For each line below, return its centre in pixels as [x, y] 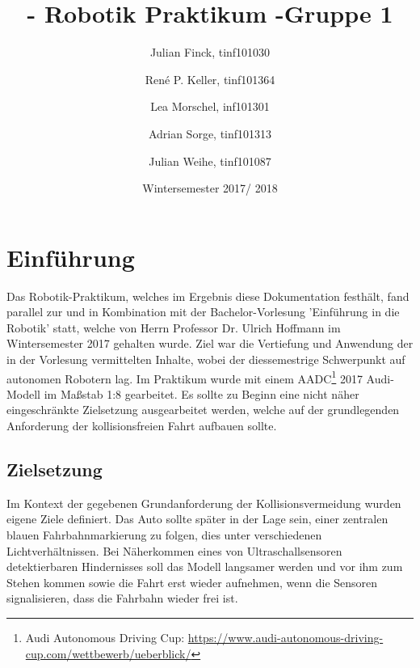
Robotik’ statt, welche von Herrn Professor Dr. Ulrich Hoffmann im [174, 327]
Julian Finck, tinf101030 [210, 52]
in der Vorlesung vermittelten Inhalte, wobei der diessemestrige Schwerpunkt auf [206, 359]
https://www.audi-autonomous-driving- [286, 637]
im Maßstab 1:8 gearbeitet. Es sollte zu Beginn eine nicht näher [202, 393]
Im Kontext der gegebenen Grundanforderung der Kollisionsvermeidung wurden [204, 503]
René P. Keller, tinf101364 [210, 79]
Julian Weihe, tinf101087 [210, 161]
